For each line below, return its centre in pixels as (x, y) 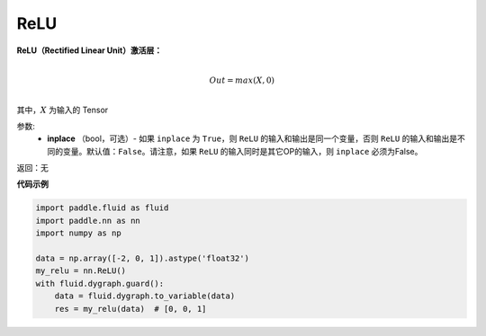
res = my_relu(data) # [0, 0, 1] (130, 309)
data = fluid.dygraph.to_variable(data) (145, 296)
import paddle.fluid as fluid (102, 208)
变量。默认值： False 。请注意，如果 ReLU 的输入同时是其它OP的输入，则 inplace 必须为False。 (243, 151)
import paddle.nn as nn (88, 221)
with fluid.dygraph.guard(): (100, 283)
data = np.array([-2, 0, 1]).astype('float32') (142, 259)
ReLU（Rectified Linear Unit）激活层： (89, 50)
